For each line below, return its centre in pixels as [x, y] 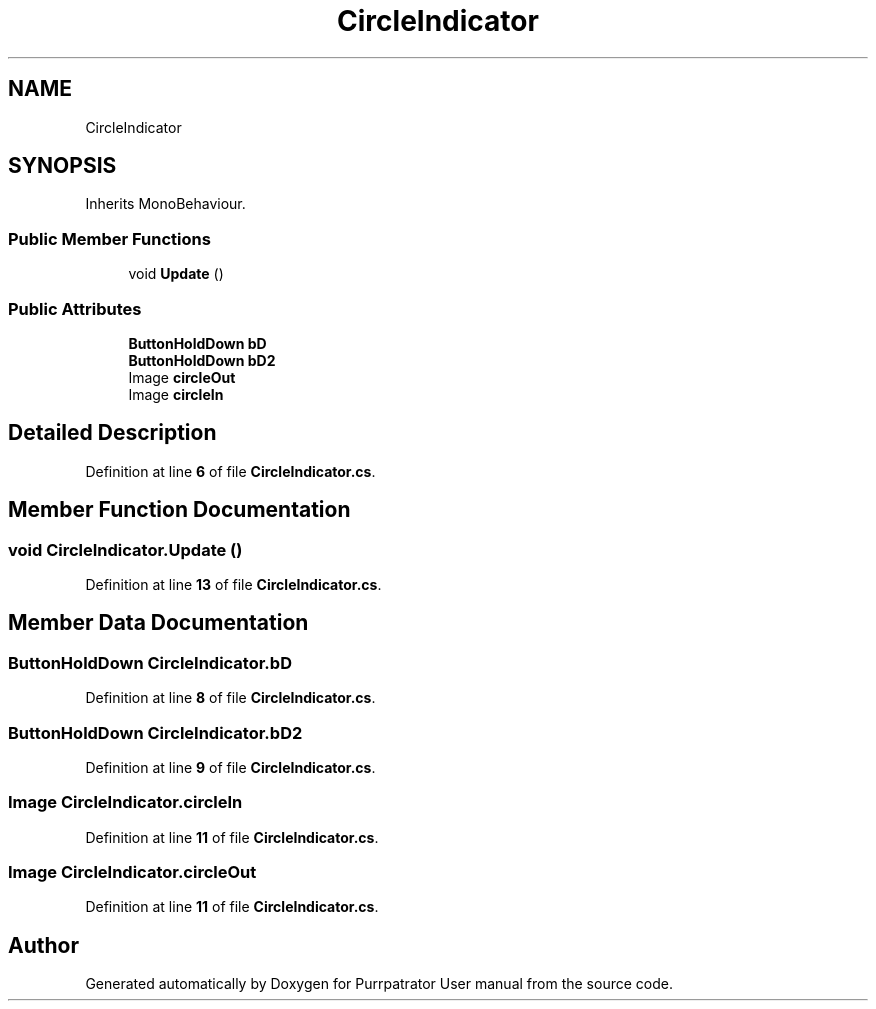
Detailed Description [112, 433]
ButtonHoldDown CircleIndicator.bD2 [155, 732]
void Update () [176, 274]
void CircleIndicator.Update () [125, 549]
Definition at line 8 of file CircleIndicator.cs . [230, 698]
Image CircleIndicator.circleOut [132, 872]
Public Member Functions [109, 238]
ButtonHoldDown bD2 [202, 360]
